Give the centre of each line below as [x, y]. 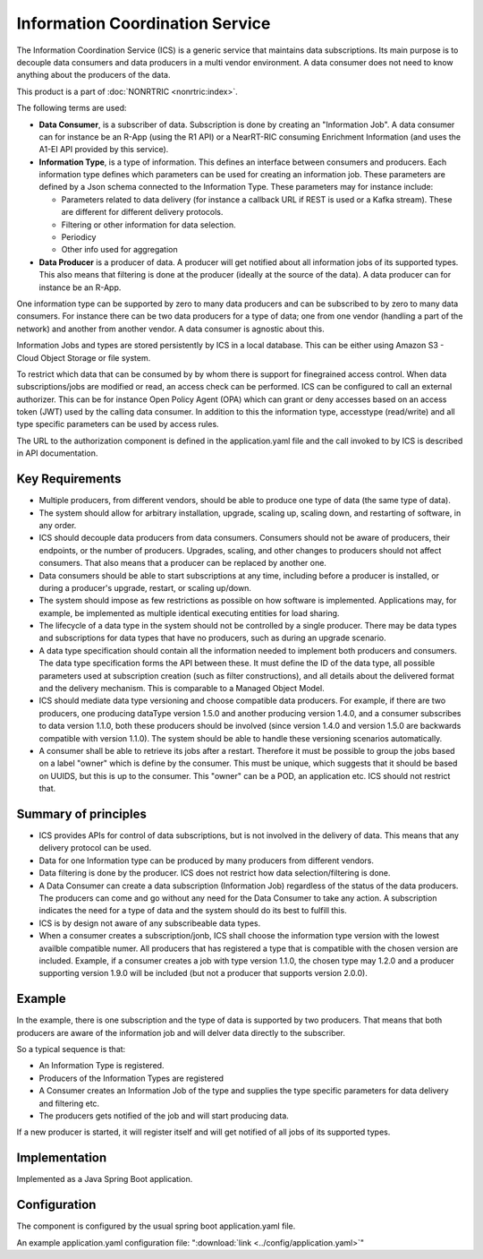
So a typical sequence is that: [71, 1049]
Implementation [62, 1158]
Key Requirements [69, 479]
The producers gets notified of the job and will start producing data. [164, 1116]
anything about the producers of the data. [93, 75]
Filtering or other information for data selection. [148, 225]
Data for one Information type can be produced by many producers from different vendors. [207, 861]
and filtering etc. [69, 1103]
